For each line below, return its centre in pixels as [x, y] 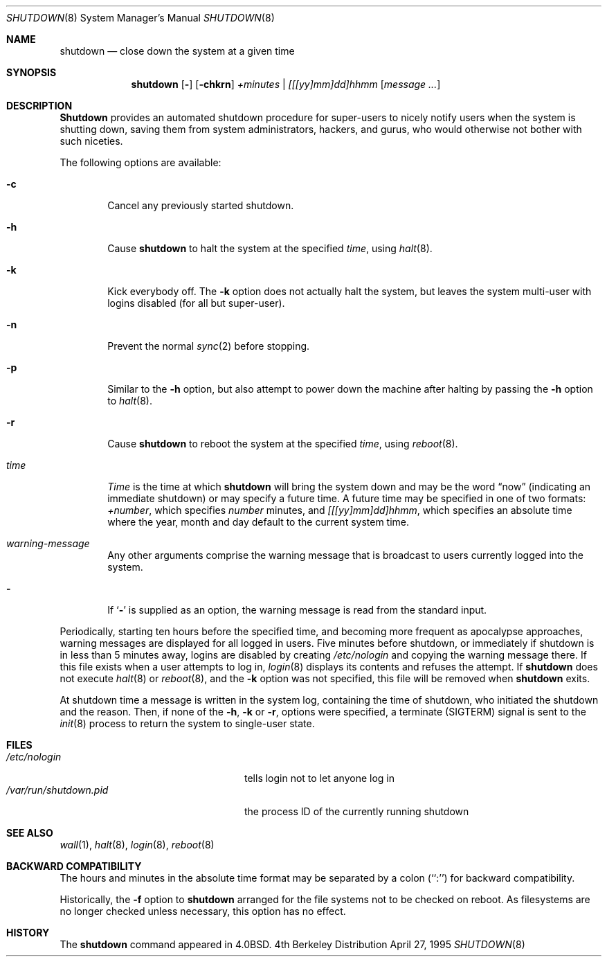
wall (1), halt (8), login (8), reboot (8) [137, 845]
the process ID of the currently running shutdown [357, 811]
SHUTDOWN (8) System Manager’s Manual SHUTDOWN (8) [141, 18]
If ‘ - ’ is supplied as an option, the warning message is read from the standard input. [297, 610]
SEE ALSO [30, 833]
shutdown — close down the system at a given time [177, 51]
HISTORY [28, 933]
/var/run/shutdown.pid [57, 790]
